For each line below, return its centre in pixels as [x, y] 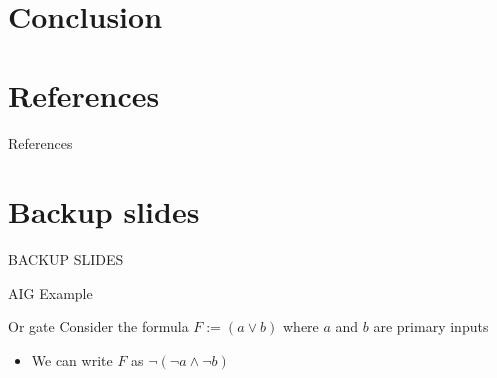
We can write [72, 360]
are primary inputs [431, 326]
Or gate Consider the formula [98, 326]
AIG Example [50, 292]
